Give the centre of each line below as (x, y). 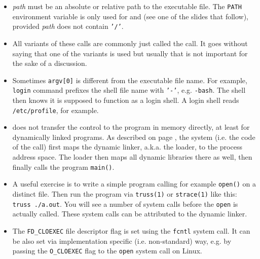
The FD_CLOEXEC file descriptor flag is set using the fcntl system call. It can (131, 230)
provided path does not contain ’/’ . (68, 26)
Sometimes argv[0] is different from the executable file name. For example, (130, 80)
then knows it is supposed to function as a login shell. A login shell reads (126, 100)
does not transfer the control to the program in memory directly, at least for (131, 127)
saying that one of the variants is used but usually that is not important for (130, 53)
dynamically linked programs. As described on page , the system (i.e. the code (134, 137)
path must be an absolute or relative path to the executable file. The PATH (127, 6)
